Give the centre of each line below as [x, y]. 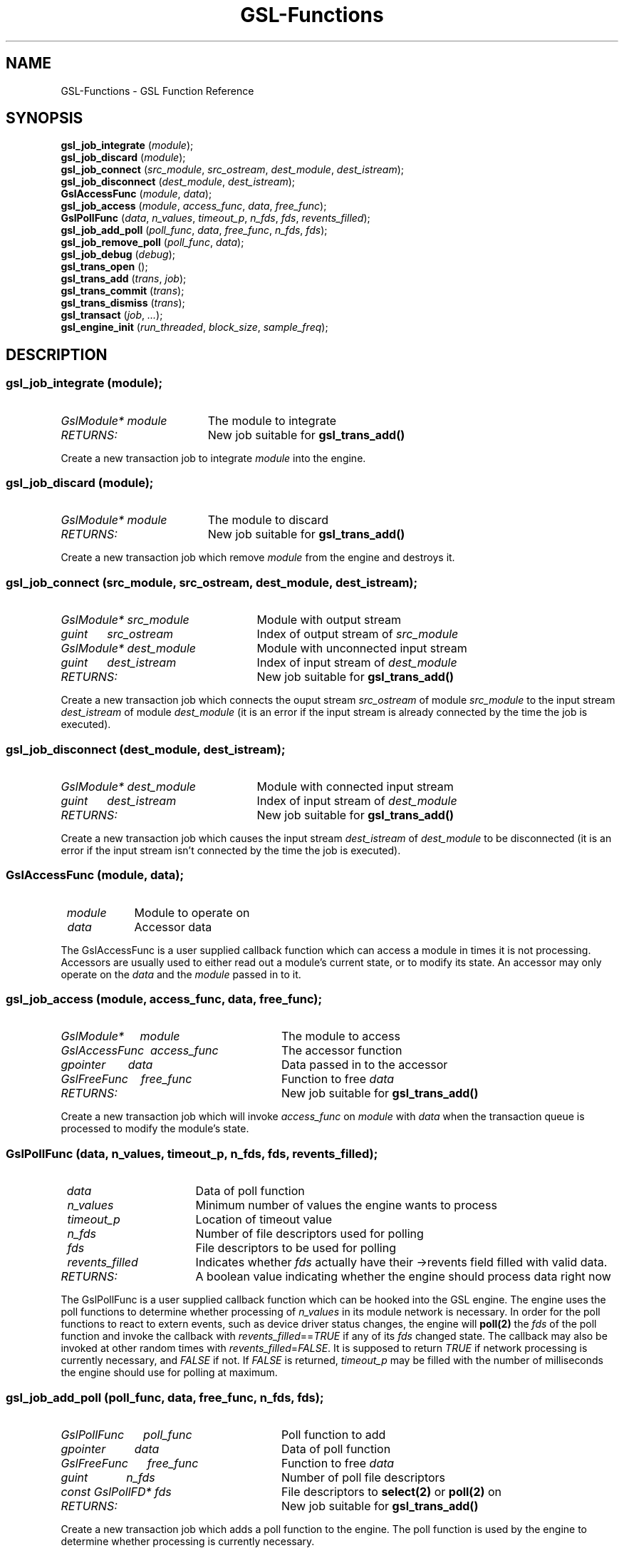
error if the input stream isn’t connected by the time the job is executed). [231, 850]
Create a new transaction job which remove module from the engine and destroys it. [258, 558]
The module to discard [268, 520]
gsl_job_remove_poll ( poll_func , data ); [152, 242]
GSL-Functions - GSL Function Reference [157, 91]
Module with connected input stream [355, 786]
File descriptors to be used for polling [296, 1248]
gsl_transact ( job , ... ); [112, 315]
